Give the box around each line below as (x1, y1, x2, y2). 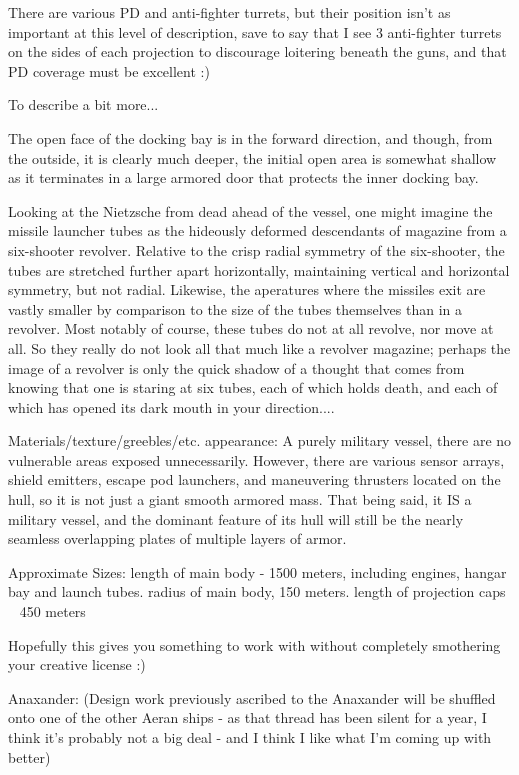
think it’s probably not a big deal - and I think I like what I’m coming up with (8, 727, 492, 747)
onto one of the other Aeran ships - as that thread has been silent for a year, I (8, 707, 487, 728)
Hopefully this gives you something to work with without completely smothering (8, 634, 501, 655)
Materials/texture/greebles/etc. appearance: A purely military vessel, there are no (8, 430, 512, 451)
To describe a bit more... (8, 94, 159, 115)
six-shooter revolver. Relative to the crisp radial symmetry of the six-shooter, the (8, 239, 505, 260)
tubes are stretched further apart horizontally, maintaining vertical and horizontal (8, 259, 510, 280)
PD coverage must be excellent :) (8, 60, 210, 81)
